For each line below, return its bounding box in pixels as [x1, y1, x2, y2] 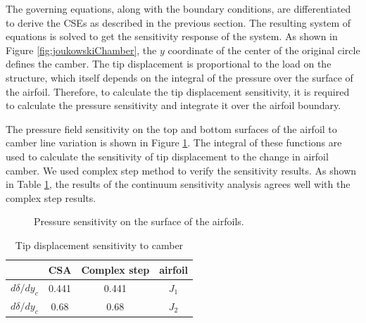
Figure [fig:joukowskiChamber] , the [6, 42, 157, 57]
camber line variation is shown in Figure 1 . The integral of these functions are [6, 135, 342, 150]
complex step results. [6, 190, 96, 205]
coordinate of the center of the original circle [168, 42, 360, 57]
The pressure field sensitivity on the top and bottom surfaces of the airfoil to [6, 121, 337, 136]
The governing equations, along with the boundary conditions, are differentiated [6, 1, 351, 15]
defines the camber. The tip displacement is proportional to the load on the [6, 56, 332, 71]
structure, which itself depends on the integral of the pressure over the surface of [6, 70, 353, 84]
